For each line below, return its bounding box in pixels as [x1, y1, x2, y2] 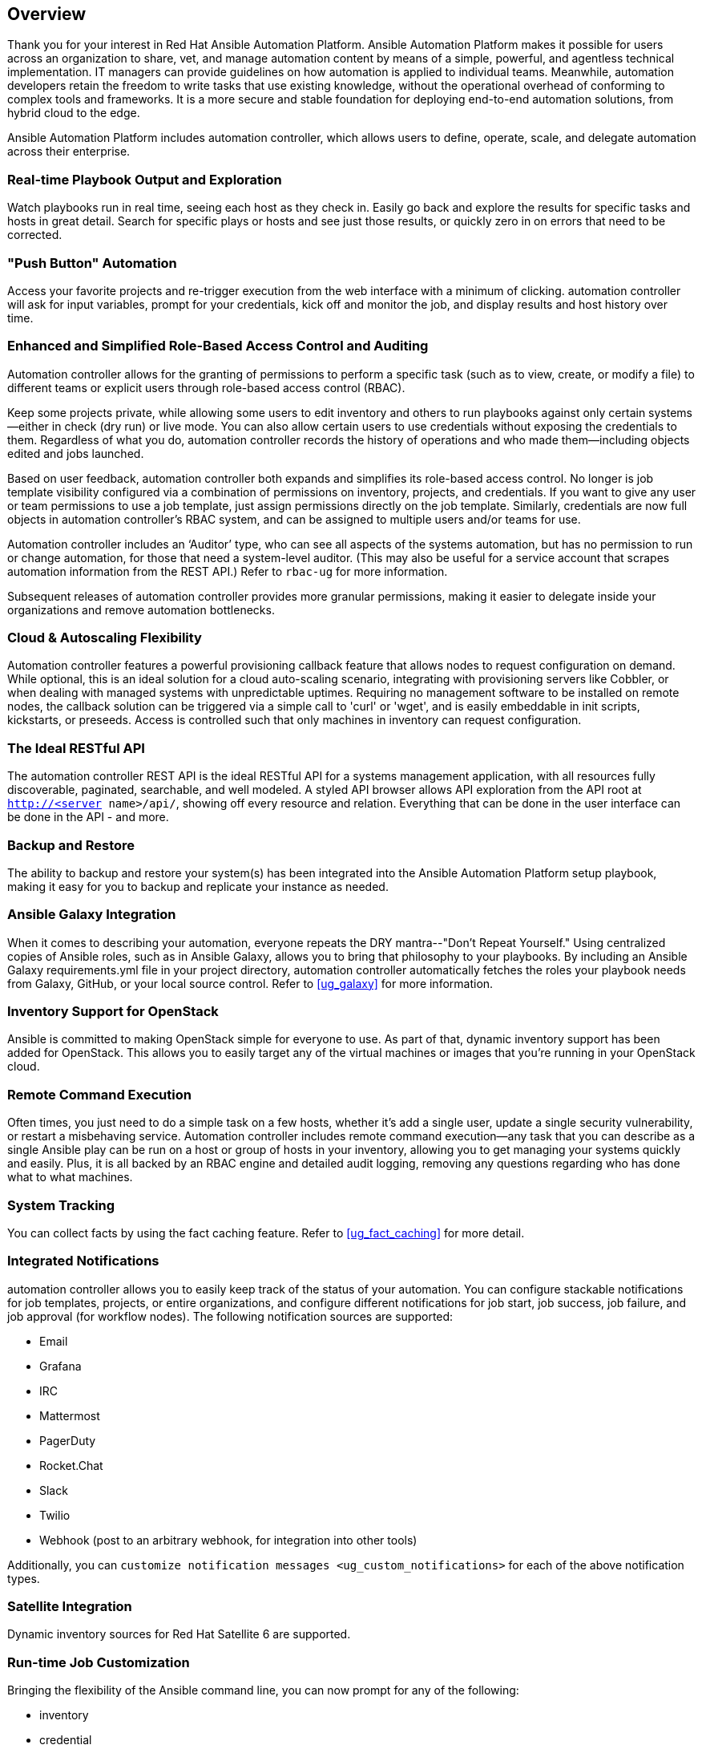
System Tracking [7, 1196, 115, 1213]
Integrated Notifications [7, 1253, 159, 1269]
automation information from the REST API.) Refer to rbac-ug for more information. [7, 564, 448, 578]
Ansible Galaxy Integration [7, 906, 176, 923]
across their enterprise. [7, 144, 131, 159]
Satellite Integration [7, 1598, 132, 1615]
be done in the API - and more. [7, 810, 169, 824]
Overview [7, 4, 87, 24]
